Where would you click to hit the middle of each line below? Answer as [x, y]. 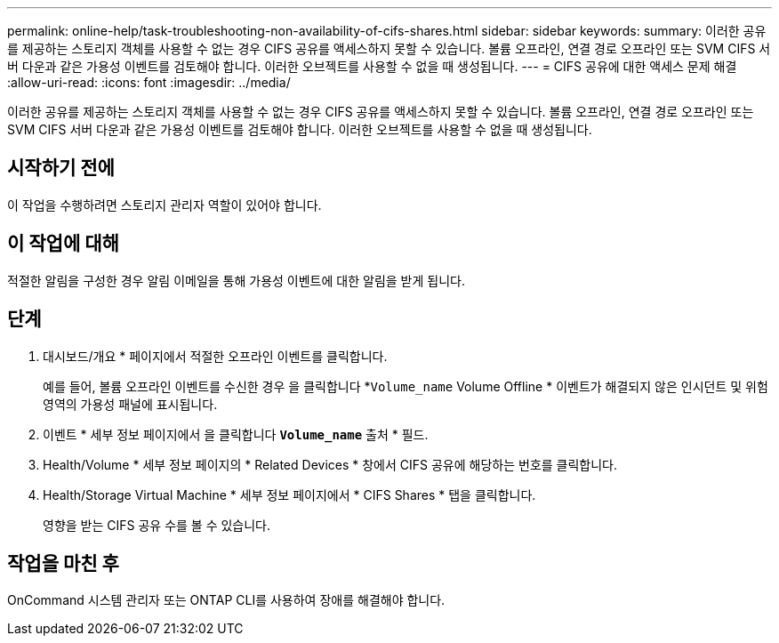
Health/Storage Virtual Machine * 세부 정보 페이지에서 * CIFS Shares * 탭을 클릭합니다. [289, 494]
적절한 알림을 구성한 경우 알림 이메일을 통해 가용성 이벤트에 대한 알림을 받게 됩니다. [236, 280]
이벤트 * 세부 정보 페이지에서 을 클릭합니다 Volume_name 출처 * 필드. [236, 434]
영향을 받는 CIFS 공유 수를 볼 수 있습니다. [157, 525]
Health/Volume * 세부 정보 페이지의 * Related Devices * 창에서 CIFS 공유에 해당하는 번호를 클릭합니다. [330, 464]
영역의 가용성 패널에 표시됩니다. [130, 404]
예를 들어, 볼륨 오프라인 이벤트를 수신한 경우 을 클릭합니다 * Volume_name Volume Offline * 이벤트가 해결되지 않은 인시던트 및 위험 [406, 386]
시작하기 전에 [61, 168]
